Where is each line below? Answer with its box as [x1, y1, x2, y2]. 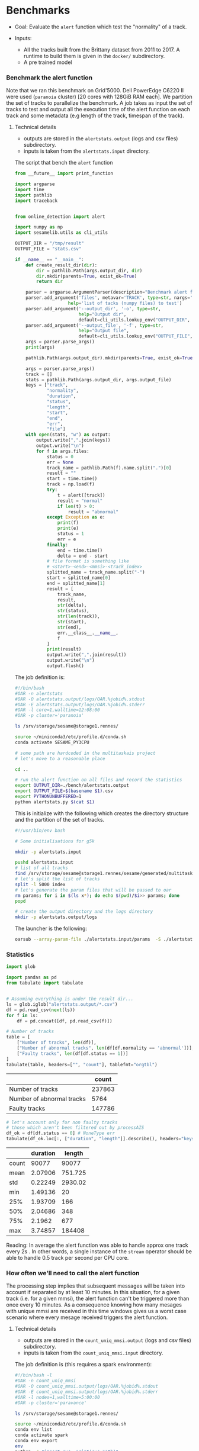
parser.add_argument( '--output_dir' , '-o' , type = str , [25, 305, 161, 311]
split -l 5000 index [14, 881, 66, 887]
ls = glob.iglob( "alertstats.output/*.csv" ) [6, 1001, 118, 1007]
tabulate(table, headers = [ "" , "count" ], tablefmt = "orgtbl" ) [6, 1061, 158, 1067]
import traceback [14, 198, 58, 204]
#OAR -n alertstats [14, 690, 63, 696]
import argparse [14, 181, 55, 187]
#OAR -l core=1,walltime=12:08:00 [14, 707, 100, 713]
